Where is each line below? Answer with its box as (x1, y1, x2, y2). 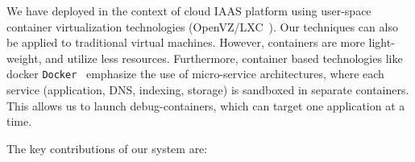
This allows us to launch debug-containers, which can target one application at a (6, 97, 405, 114)
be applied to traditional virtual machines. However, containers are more (6, 34, 365, 51)
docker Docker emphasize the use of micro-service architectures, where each (6, 65, 384, 82)
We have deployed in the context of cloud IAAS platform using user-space (6, 2, 371, 19)
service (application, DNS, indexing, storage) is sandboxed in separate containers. (6, 81, 409, 98)
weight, (6, 49, 42, 66)
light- (368, 34, 395, 51)
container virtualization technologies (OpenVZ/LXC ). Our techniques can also (6, 18, 398, 35)
